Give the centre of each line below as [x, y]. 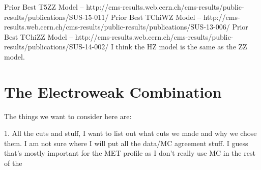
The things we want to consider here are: [68, 116]
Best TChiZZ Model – [39, 36]
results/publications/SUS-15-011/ [56, 17]
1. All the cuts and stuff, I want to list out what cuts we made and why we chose [130, 133]
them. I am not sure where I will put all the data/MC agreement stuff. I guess [126, 143]
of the [13, 163]
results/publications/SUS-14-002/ [56, 47]
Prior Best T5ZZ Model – [44, 7]
